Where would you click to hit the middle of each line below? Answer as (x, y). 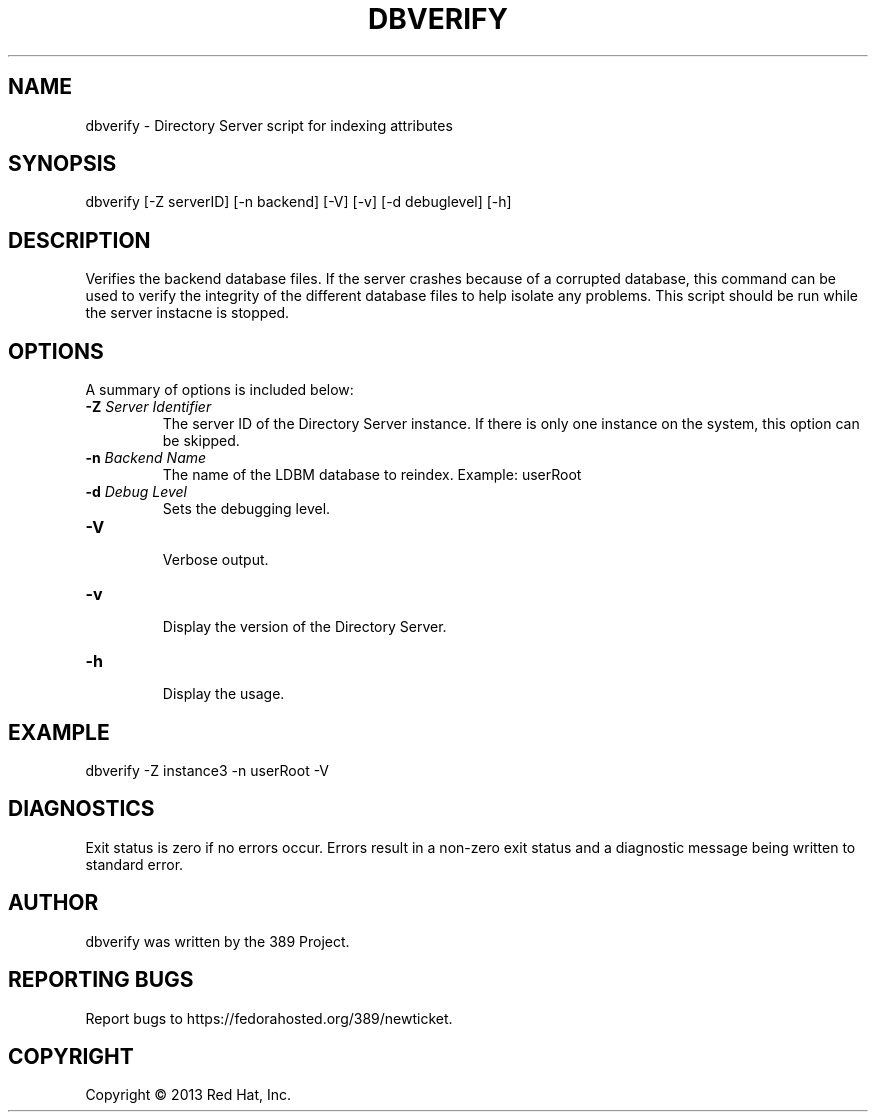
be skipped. (201, 441)
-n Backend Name (146, 458)
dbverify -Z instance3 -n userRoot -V (207, 770)
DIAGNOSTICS (81, 809)
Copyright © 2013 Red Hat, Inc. (188, 1095)
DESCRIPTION (79, 240)
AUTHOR (53, 903)
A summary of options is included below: (219, 390)
